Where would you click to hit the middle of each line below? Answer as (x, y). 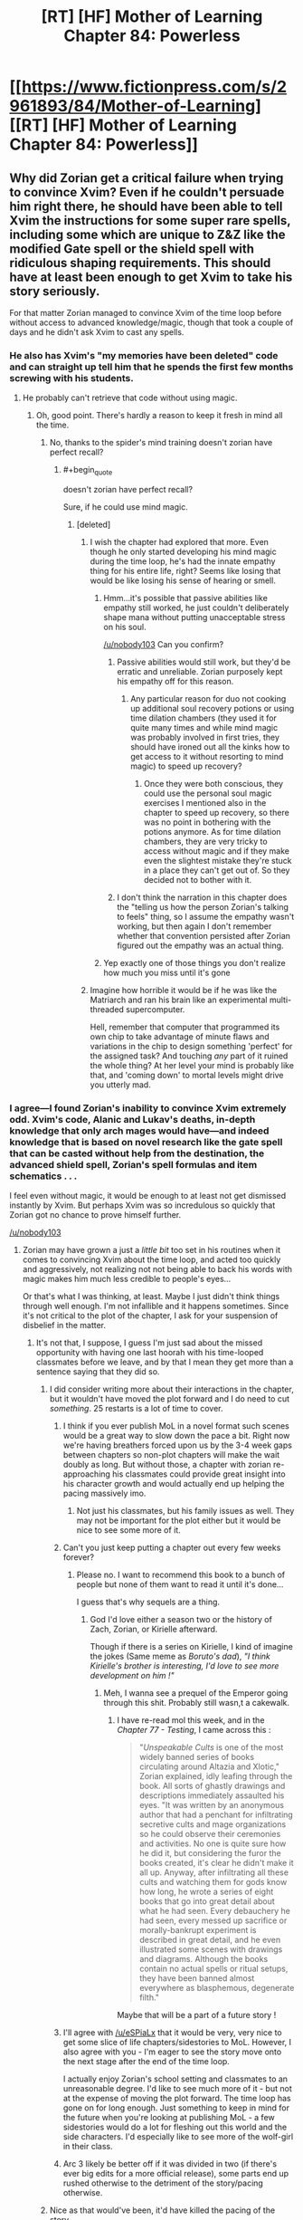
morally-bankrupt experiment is (198, 1930)
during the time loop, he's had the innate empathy (183, 561)
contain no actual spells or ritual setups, (214, 1969)
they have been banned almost (197, 1978)
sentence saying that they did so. (98, 1372)
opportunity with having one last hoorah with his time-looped (150, 1353)
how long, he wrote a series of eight (207, 1892)
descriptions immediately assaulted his (212, 1795)
